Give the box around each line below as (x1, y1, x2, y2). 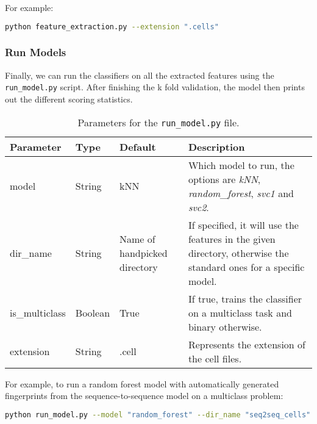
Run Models (5, 45, 66, 60)
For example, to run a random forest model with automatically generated (5, 377, 279, 390)
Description (188, 139, 245, 154)
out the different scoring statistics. (5, 92, 133, 105)
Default (119, 139, 156, 154)
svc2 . (188, 199, 209, 214)
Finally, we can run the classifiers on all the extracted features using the (5, 68, 274, 81)
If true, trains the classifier (188, 291, 302, 306)
